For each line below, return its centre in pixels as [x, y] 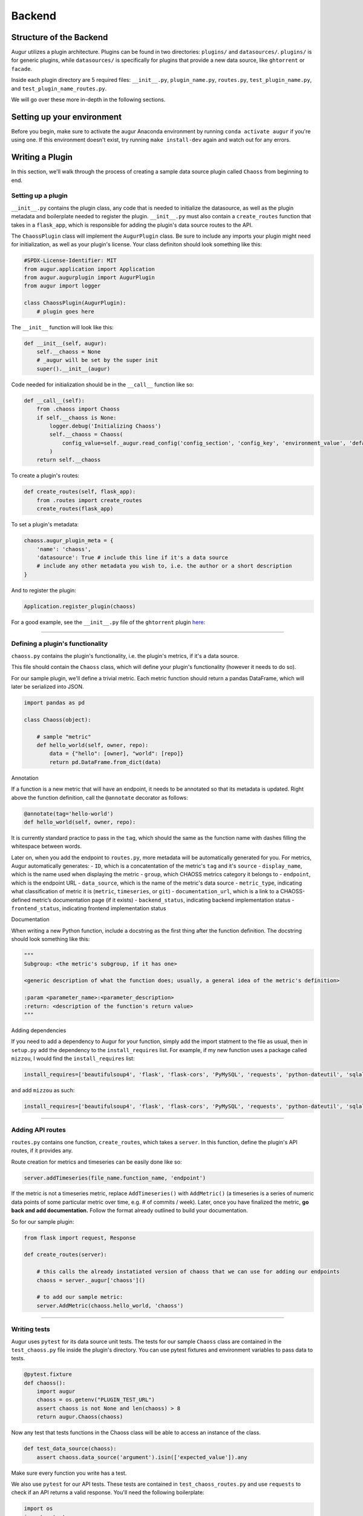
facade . [22, 69]
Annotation [25, 778]
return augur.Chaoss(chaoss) [80, 1417]
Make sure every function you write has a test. [69, 1473]
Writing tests [31, 1329]
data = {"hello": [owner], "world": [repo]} [116, 754]
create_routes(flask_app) [75, 509]
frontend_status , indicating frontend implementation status [89, 908]
